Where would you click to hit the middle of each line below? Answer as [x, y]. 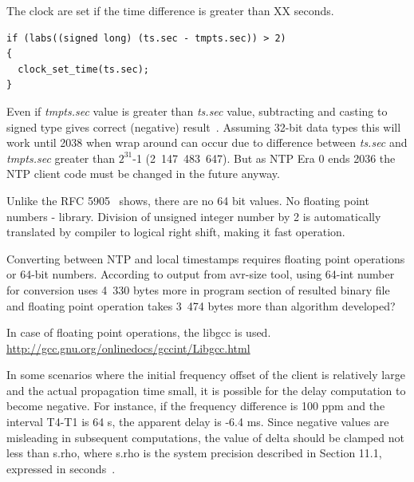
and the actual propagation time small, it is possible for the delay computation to [206, 390]
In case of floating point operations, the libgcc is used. [139, 332]
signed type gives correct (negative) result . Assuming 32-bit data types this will [204, 126]
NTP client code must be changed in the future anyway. [143, 174]
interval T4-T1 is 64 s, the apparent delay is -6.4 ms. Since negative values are [198, 422]
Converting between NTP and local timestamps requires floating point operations [206, 258]
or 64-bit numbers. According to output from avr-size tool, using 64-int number [201, 274]
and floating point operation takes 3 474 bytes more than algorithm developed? [201, 305]
